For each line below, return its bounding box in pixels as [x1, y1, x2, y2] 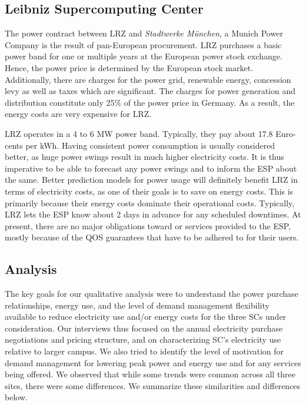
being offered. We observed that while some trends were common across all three [5, 368, 296, 380]
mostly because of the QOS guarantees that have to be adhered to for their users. [5, 231, 299, 243]
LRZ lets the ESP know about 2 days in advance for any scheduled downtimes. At [5, 208, 301, 220]
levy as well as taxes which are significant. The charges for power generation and [5, 85, 296, 97]
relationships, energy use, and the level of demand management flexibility [5, 299, 270, 311]
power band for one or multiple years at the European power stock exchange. [5, 50, 282, 62]
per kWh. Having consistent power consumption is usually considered [25, 139, 275, 151]
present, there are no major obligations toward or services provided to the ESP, [5, 219, 291, 232]
